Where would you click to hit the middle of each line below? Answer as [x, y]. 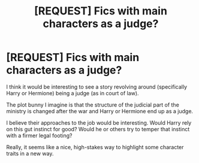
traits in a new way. [30, 153]
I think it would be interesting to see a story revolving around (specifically [97, 87]
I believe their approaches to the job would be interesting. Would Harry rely [99, 123]
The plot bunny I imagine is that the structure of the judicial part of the [93, 105]
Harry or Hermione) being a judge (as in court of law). [73, 93]
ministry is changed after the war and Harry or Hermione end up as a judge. [100, 111]
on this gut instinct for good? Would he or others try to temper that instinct [98, 129]
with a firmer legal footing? [40, 135]
